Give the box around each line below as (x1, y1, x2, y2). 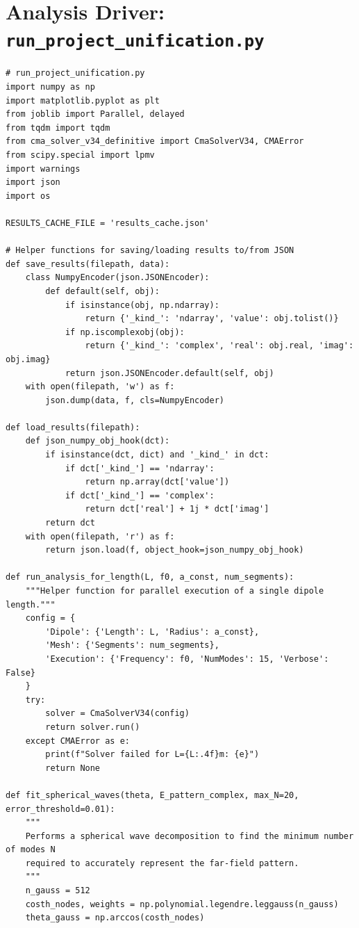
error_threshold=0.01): (6, 804, 115, 814)
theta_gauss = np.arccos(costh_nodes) (25, 913, 205, 923)
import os (6, 190, 51, 201)
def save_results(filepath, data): (6, 259, 170, 269)
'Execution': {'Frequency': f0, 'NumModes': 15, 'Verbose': (45, 653, 329, 664)
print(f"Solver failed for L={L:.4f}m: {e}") (45, 749, 260, 760)
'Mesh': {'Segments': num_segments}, (45, 640, 219, 651)
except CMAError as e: (25, 735, 130, 746)
